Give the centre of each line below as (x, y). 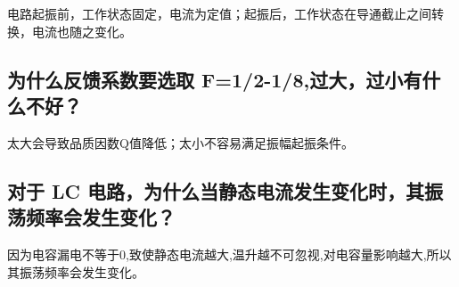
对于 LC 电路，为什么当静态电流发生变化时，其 (216, 190)
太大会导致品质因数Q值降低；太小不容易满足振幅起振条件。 (180, 142)
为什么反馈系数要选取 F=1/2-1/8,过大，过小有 (215, 79)
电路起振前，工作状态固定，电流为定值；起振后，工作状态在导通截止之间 (219, 13)
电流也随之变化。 (82, 31)
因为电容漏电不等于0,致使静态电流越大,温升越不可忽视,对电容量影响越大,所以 (229, 254)
